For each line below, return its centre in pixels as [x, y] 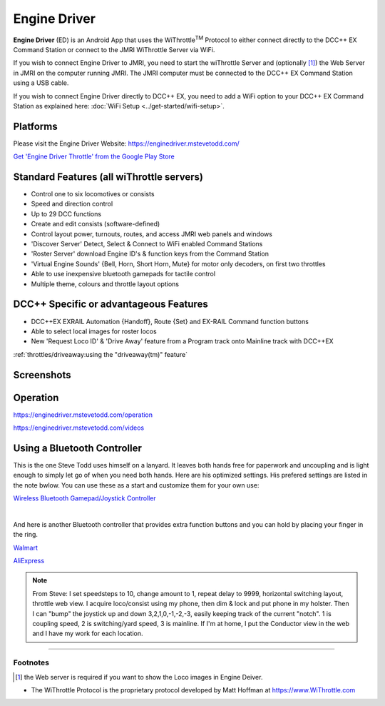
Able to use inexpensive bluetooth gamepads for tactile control [123, 274]
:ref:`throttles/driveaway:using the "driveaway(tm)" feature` [101, 354]
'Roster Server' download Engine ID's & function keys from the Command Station [150, 254]
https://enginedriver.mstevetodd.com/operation [83, 415]
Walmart [26, 548]
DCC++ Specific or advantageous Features [111, 304]
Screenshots [42, 375]
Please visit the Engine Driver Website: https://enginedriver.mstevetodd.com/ [126, 143]
